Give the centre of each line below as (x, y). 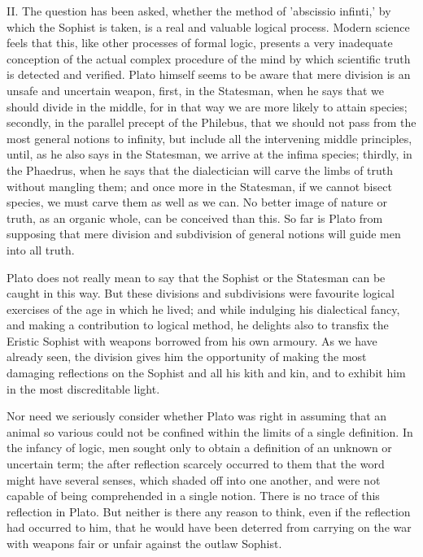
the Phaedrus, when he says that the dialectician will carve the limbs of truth (200, 170)
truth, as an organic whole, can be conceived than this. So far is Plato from (195, 218)
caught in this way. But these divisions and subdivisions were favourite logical (201, 293)
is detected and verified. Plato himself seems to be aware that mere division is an (209, 74)
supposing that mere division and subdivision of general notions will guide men (204, 234)
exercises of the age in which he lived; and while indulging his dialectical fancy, (203, 309)
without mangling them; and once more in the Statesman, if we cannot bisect (199, 186)
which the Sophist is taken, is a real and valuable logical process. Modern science (208, 26)
